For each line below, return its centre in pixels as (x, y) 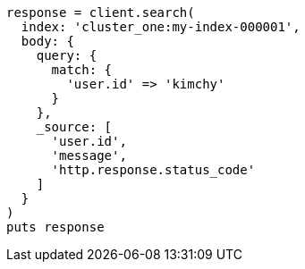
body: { (47, 41)
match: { (82, 70)
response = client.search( (101, 13)
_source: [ (74, 127)
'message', (89, 156)
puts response (55, 227)
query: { (67, 55)
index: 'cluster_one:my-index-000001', (161, 27)
